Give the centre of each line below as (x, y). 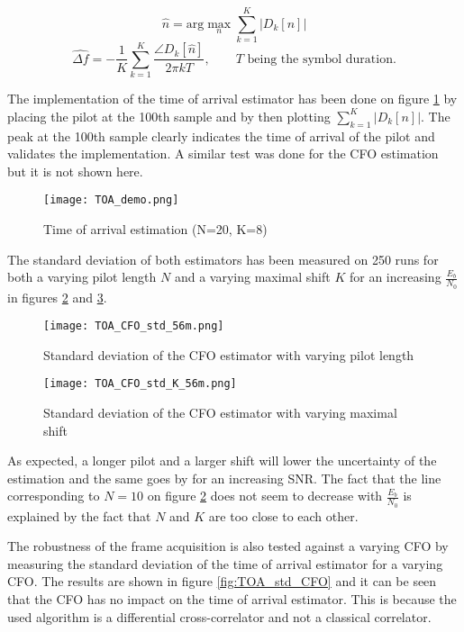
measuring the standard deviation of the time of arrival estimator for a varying (225, 563)
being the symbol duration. (322, 59)
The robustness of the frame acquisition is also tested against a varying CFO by (228, 546)
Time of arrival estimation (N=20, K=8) (155, 229)
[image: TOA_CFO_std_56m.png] (134, 326)
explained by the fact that (79, 515)
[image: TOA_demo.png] (111, 200)
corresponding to (54, 496)
